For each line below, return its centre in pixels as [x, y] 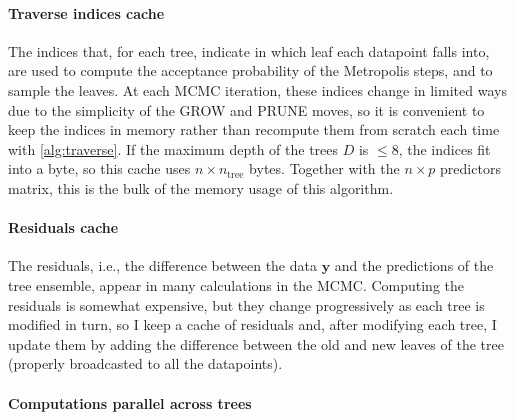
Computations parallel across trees [130, 402]
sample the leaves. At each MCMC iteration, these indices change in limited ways [257, 89]
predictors [470, 168]
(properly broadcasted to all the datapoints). [145, 363]
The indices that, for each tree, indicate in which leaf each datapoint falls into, [249, 50]
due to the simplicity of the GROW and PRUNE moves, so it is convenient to [246, 109]
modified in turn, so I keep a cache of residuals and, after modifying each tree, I [252, 324]
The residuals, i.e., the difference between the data [162, 265]
